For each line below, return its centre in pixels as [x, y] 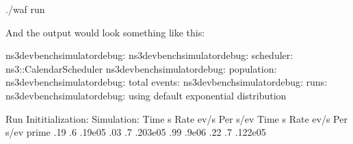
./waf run [25, 9]
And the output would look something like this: [105, 32]
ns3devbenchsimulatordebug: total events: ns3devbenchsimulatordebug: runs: [167, 82]
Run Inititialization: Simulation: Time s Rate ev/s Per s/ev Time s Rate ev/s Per [176, 118]
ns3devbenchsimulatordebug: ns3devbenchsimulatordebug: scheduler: [149, 55]
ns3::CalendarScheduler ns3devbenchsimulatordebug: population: [141, 68]
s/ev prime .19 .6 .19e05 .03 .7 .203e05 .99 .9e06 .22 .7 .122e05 [136, 132]
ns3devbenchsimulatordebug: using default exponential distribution [146, 95]
